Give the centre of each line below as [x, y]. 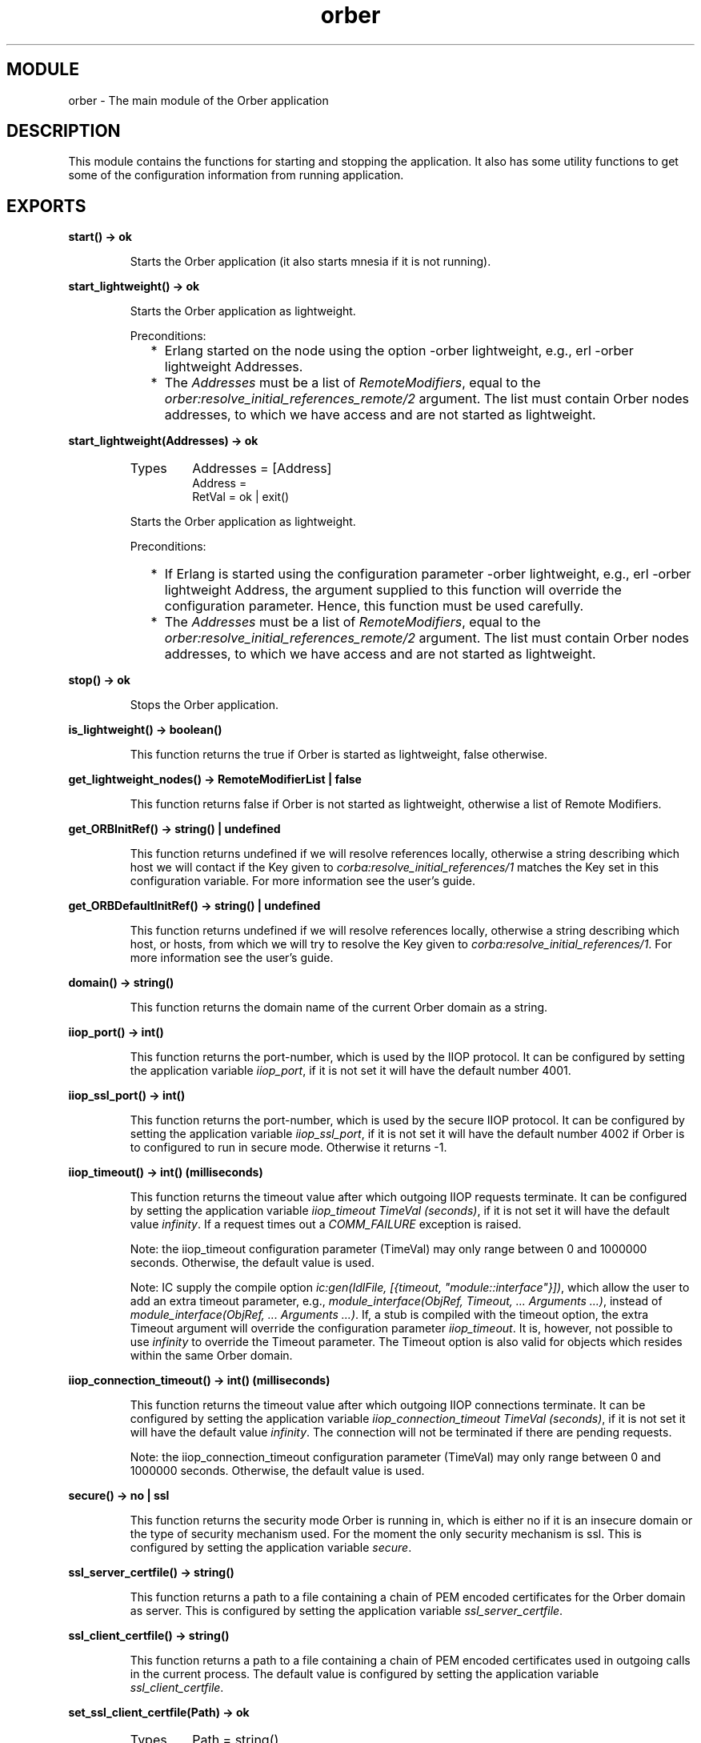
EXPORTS [46, 206]
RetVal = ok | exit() [241, 497]
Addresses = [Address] [262, 469]
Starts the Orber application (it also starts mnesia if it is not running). [310, 262]
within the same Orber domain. [211, 1356]
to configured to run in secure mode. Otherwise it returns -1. [288, 1148]
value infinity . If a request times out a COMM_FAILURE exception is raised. [326, 1224]
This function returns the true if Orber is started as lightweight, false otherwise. [339, 755]
